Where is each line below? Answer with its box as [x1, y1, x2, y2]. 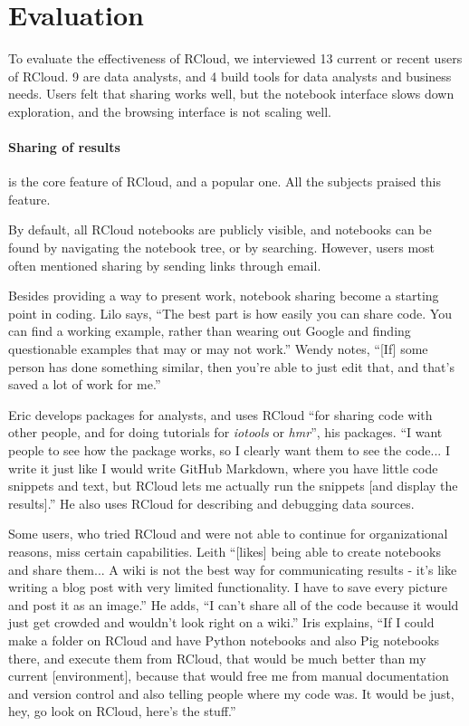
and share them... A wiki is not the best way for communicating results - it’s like [8, 559, 457, 578]
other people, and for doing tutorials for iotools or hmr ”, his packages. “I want [8, 423, 443, 442]
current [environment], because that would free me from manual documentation [8, 666, 449, 685]
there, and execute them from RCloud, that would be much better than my [8, 648, 426, 667]
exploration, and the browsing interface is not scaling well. [8, 101, 331, 120]
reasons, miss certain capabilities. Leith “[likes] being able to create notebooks [8, 541, 441, 560]
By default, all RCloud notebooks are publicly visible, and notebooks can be [8, 220, 432, 239]
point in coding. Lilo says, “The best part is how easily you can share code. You [8, 303, 452, 322]
